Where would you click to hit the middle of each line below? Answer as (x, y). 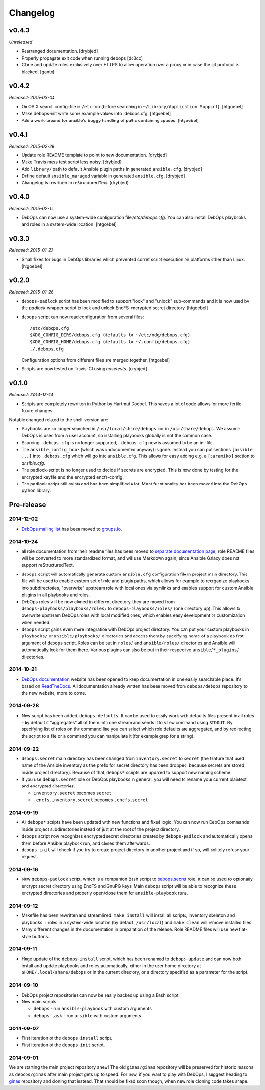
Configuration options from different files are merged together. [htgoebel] (96, 360)
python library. (36, 491)
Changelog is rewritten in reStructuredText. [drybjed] (75, 182)
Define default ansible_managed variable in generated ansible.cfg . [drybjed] (103, 176)
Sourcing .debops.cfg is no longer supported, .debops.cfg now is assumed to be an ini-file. (118, 442)
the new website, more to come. (54, 693)
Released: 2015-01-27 (31, 250)
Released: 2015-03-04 (32, 97)
